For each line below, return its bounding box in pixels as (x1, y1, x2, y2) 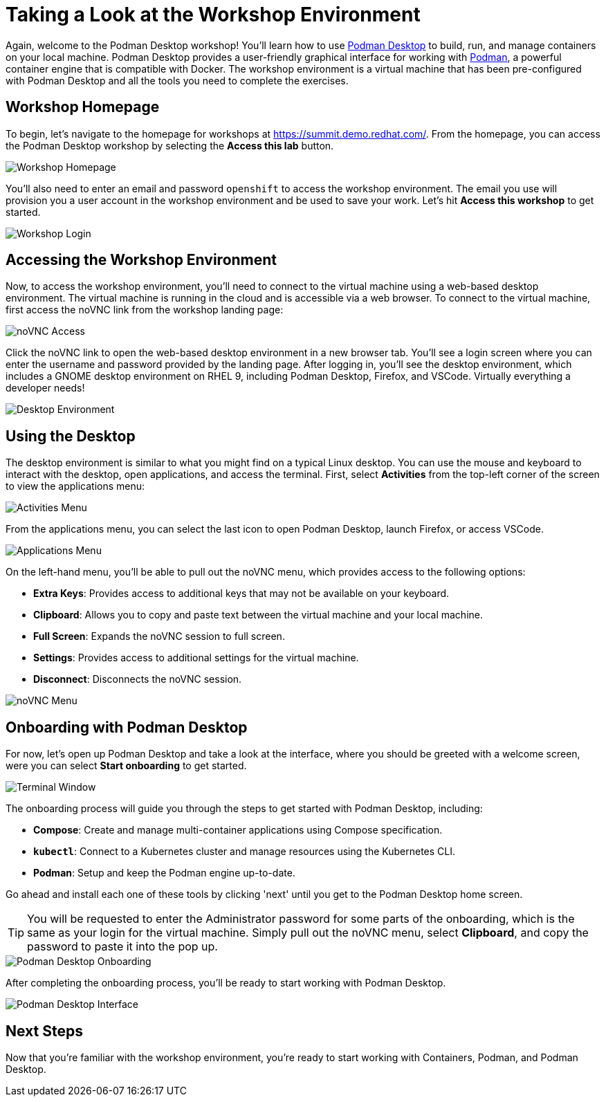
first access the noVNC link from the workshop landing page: (6, 304, 284, 316)
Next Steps (6, 1022, 83, 1040)
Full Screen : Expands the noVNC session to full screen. (33, 630, 285, 643)
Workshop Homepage (6, 98, 160, 116)
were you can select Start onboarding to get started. (6, 760, 247, 772)
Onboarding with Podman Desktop (6, 718, 248, 736)
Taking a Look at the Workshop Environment (6, 3, 421, 26)
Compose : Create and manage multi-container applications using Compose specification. (33, 824, 443, 836)
